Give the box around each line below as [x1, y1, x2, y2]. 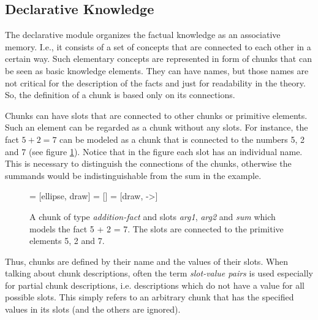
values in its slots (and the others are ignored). [5, 303, 181, 316]
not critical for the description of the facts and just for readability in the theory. [5, 76, 306, 89]
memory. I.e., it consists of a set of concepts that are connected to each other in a [5, 40, 311, 53]
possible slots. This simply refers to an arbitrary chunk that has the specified [5, 291, 294, 303]
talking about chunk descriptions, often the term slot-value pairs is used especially [5, 267, 313, 280]
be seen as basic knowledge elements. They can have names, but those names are [5, 64, 309, 77]
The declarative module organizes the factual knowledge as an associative [5, 28, 281, 41]
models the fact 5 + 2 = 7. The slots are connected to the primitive [29, 222, 284, 235]
